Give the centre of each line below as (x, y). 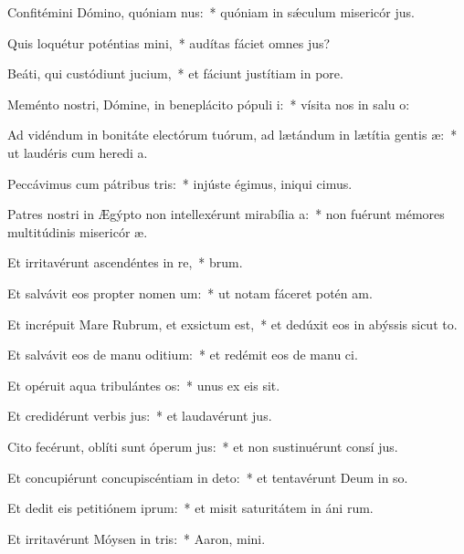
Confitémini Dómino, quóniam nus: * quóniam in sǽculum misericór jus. (211, 12)
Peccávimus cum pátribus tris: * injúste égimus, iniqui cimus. (180, 183)
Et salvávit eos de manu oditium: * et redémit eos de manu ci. (183, 355)
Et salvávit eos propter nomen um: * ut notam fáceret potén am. (190, 293)
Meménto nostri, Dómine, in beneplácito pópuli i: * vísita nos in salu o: (209, 104)
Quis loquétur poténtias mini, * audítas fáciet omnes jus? (169, 42)
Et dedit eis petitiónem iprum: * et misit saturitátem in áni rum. (190, 508)
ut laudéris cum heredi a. (78, 152)
